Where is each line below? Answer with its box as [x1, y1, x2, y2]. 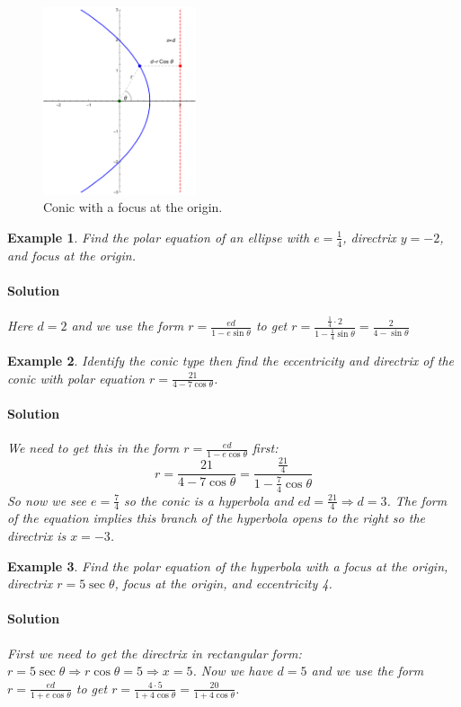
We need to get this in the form [7, 438, 180, 457]
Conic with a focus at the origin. [43, 198, 223, 217]
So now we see [7, 490, 87, 509]
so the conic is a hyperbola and [124, 490, 294, 509]
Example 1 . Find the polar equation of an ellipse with [7, 227, 310, 246]
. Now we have [192, 661, 273, 680]
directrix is [7, 526, 66, 545]
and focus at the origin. [7, 245, 136, 264]
